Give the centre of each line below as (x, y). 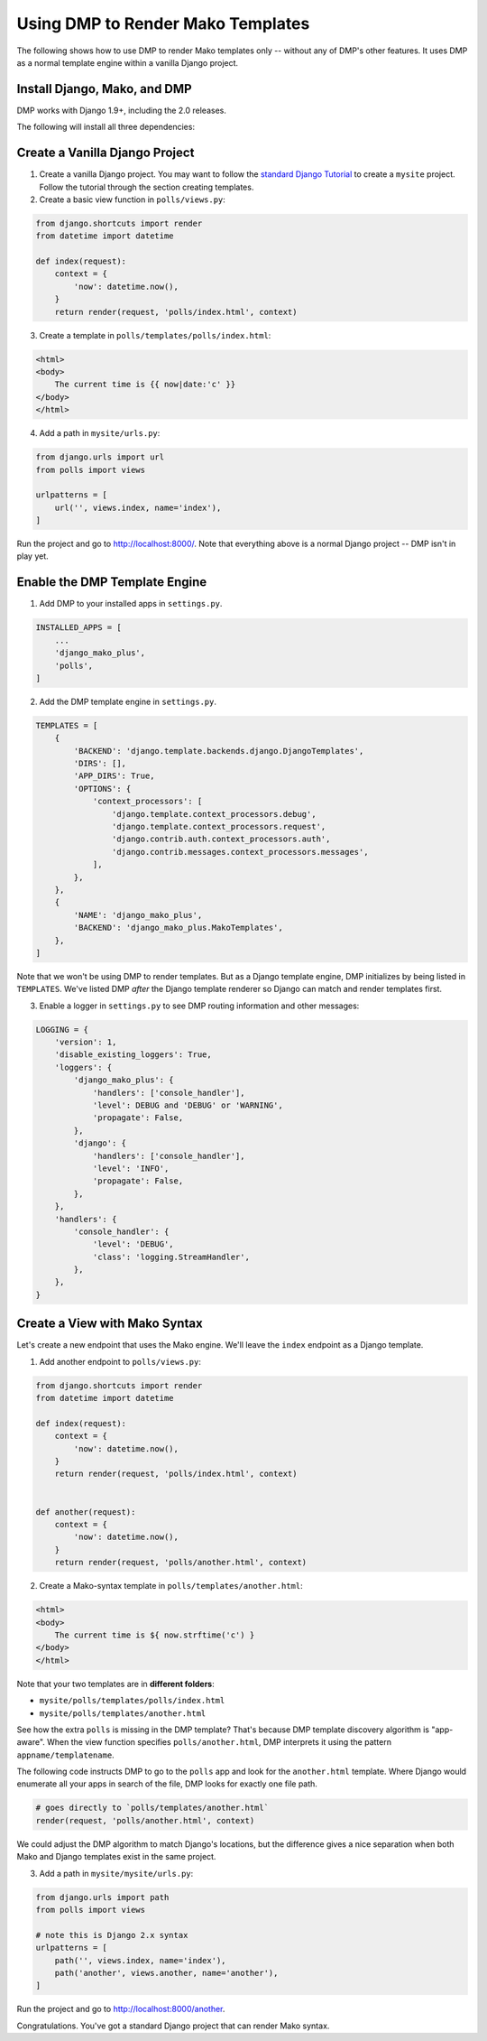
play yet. (32, 556)
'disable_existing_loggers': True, (133, 1055)
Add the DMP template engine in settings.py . (128, 701)
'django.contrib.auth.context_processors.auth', (221, 839)
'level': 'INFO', (131, 1168)
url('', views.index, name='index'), (138, 507)
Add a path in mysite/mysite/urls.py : (116, 1873)
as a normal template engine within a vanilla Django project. (128, 62)
